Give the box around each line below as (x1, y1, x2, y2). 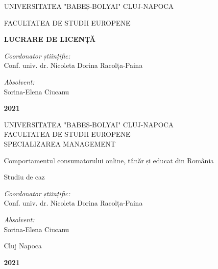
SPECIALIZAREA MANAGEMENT (4, 138, 116, 149)
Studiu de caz (4, 172, 45, 182)
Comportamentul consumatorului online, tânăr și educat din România (4, 155, 214, 165)
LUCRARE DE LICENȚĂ (4, 34, 96, 44)
